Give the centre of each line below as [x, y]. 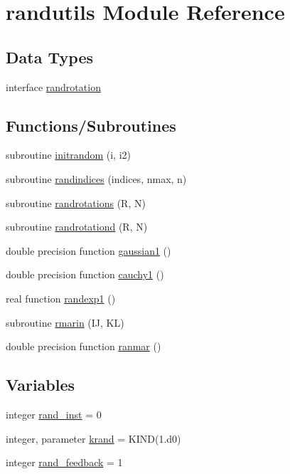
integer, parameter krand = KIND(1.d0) [93, 438]
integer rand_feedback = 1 [64, 462]
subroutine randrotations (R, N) [76, 202]
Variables [41, 385]
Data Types [49, 57]
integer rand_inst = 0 [54, 414]
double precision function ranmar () [84, 346]
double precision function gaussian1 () [88, 250]
